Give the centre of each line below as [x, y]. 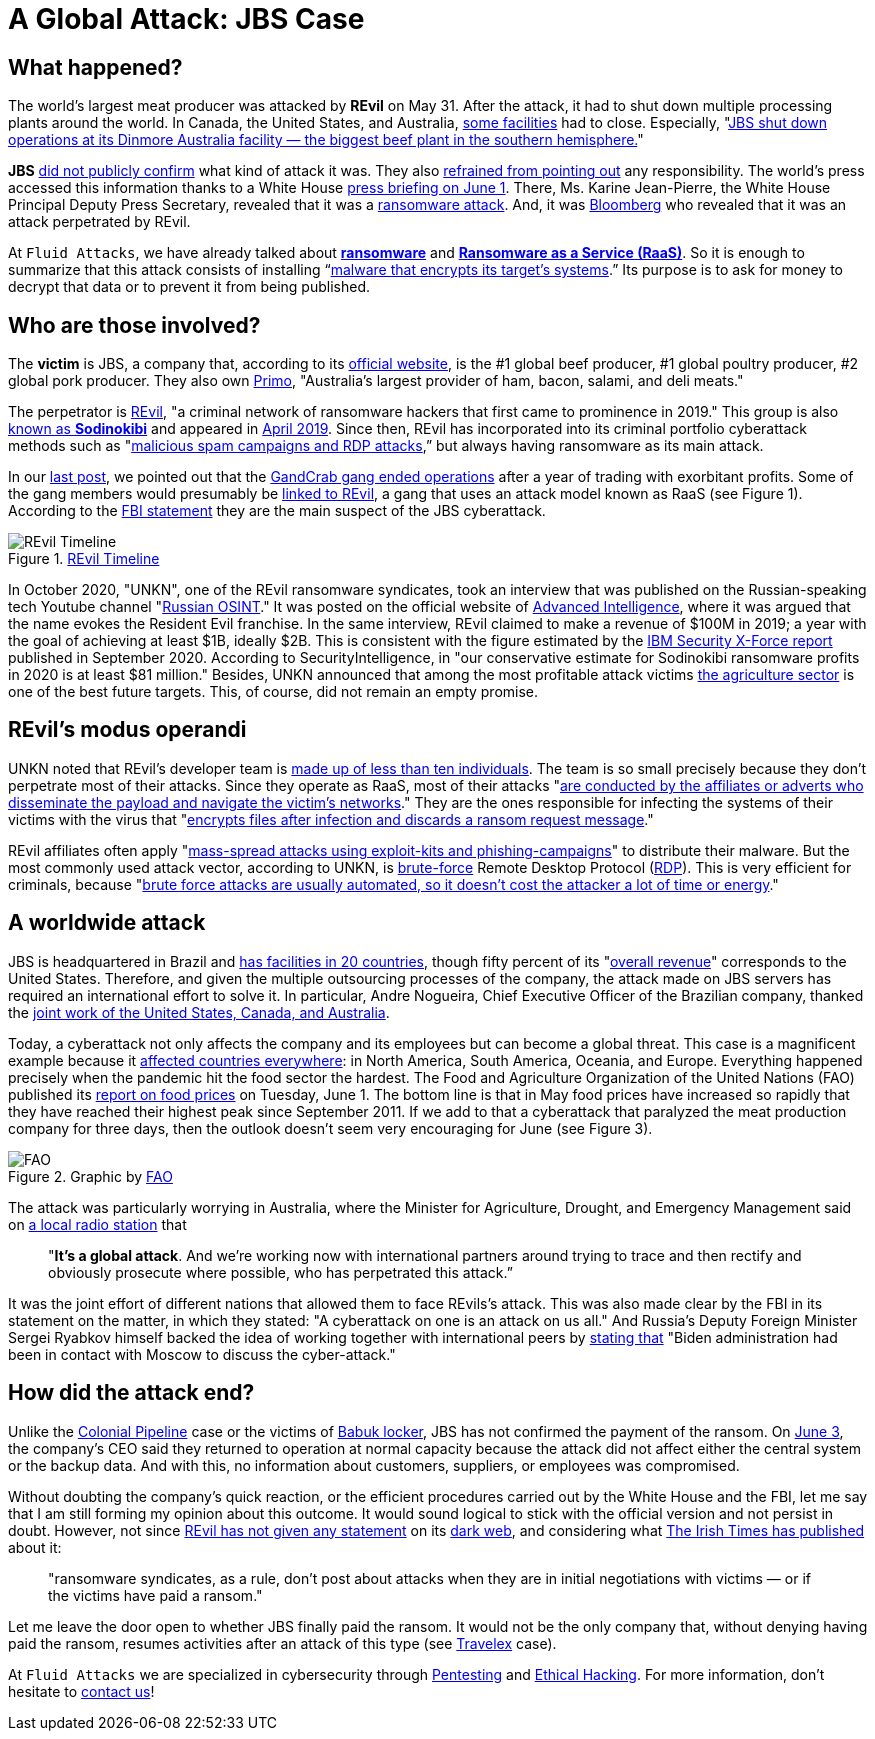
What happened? [95, 67]
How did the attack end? [131, 1393]
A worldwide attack [107, 923]
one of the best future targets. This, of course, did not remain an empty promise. [273, 692]
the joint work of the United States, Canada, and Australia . [199, 1012]
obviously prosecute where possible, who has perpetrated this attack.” [280, 1272]
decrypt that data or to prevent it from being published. [189, 287]
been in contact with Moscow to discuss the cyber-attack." [202, 1354]
